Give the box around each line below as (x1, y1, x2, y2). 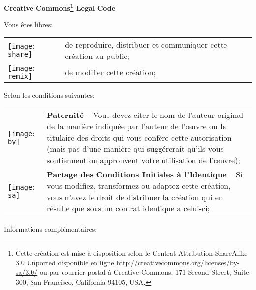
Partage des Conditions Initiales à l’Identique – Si (47, 169, 243, 180)
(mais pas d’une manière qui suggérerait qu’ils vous (47, 143, 224, 155)
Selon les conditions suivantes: (4, 89, 95, 100)
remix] (8, 72, 32, 80)
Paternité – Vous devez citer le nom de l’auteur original (47, 109, 243, 121)
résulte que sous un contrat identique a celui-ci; (47, 203, 210, 214)
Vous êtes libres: (4, 19, 53, 29)
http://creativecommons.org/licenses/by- (116, 257, 240, 267)
